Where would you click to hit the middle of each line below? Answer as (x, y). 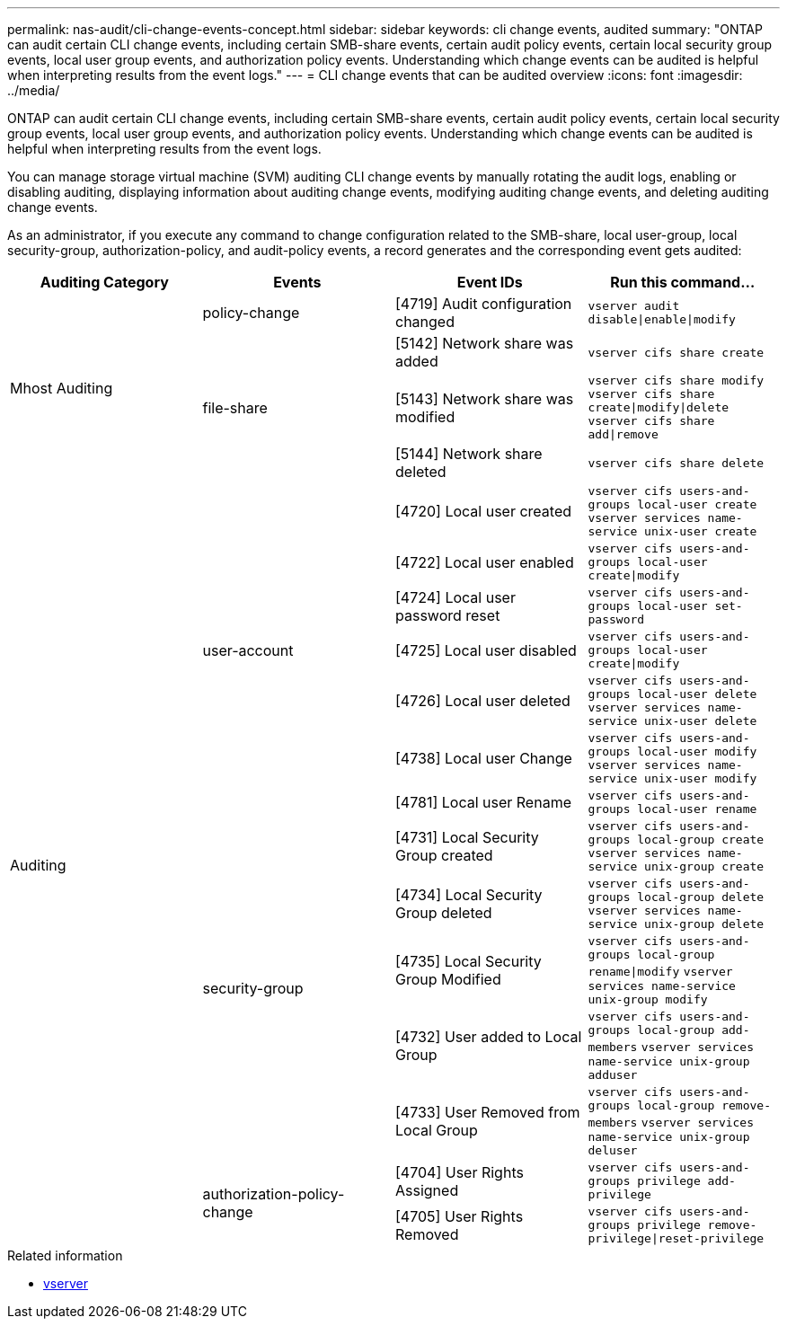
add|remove (623, 434)
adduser (613, 1075)
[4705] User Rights (460, 1216)
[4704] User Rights (460, 1172)
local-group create (701, 840)
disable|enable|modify (662, 319)
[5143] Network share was (485, 398)
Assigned (427, 1190)
